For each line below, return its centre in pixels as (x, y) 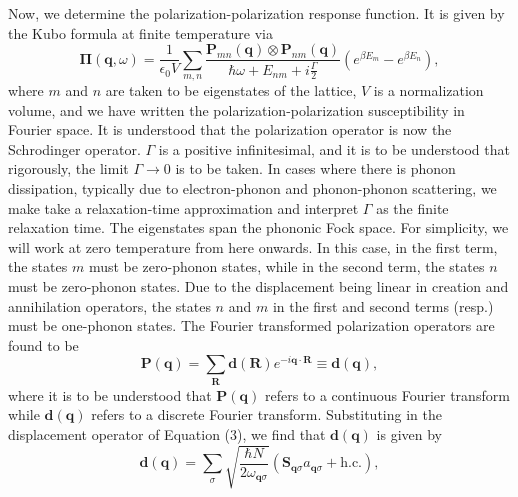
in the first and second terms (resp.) (383, 305)
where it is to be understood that (110, 394)
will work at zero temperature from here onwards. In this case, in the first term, (253, 246)
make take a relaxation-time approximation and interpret (183, 207)
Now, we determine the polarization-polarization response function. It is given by (256, 13)
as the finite (412, 207)
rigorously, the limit (68, 168)
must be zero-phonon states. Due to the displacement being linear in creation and (258, 285)
